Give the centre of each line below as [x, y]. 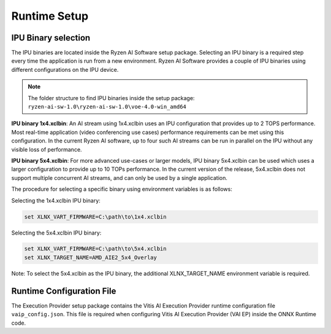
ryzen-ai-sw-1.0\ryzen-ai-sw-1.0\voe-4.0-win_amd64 [107, 107]
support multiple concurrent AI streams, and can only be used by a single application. [120, 177]
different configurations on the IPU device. [65, 69]
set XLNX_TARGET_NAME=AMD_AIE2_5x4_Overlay [91, 257]
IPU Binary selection [51, 38]
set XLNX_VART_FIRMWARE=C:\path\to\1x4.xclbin [95, 217]
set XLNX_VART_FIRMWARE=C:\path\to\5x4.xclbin [95, 249]
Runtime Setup [50, 16]
